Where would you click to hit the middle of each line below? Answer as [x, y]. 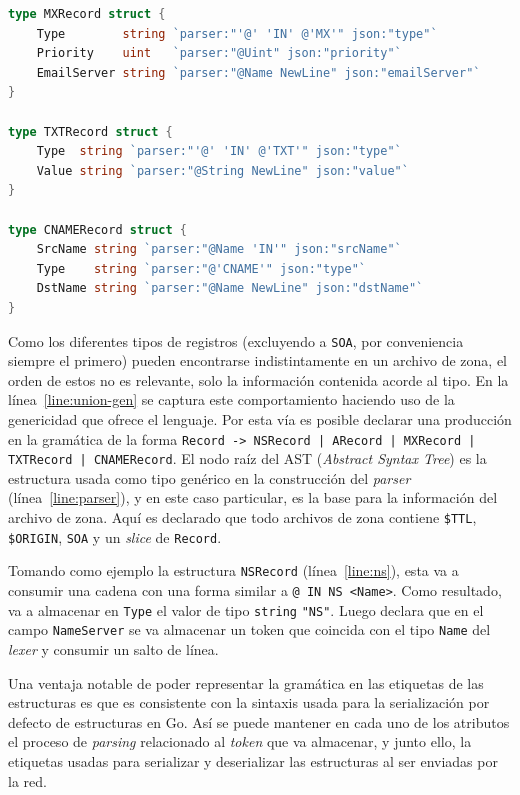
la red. [27, 780]
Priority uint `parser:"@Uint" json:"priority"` [219, 53]
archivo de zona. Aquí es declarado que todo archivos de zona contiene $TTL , [242, 517]
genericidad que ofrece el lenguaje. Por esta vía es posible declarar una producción [260, 418]
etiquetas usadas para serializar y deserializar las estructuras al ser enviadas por [253, 760]
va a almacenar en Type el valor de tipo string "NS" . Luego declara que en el [246, 609]
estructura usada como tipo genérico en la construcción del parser [209, 477]
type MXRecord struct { [87, 14]
